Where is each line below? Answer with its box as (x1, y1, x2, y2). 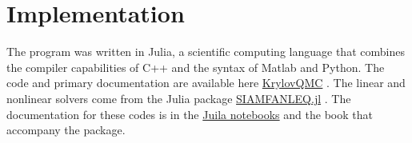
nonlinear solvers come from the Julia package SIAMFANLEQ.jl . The (6, 89, 351, 106)
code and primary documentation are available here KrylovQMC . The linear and (6, 74, 406, 91)
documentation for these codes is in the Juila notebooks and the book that (6, 105, 373, 122)
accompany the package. (6, 121, 126, 138)
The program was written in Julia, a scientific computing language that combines (6, 43, 405, 60)
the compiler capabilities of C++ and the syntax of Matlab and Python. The (6, 58, 385, 75)
